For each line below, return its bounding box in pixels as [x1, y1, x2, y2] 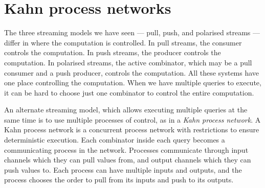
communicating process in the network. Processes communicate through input [4, 144, 249, 155]
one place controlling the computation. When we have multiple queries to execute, [4, 77, 261, 88]
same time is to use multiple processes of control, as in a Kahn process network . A [4, 114, 261, 125]
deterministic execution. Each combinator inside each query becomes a [4, 134, 225, 145]
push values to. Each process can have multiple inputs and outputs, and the [4, 164, 242, 175]
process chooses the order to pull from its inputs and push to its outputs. [4, 174, 234, 185]
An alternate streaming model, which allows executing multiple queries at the [4, 104, 248, 115]
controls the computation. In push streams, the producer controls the [4, 47, 221, 58]
